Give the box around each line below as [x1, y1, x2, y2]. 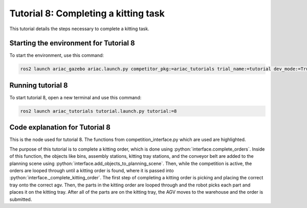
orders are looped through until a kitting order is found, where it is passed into [9, 167, 174, 174]
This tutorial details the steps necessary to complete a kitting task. [9, 26, 149, 32]
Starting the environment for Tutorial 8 [9, 39, 135, 48]
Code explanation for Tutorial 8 [9, 123, 111, 132]
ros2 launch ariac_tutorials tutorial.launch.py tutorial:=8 [20, 108, 177, 114]
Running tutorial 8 [9, 81, 69, 90]
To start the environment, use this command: [9, 52, 104, 58]
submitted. [9, 196, 32, 202]
